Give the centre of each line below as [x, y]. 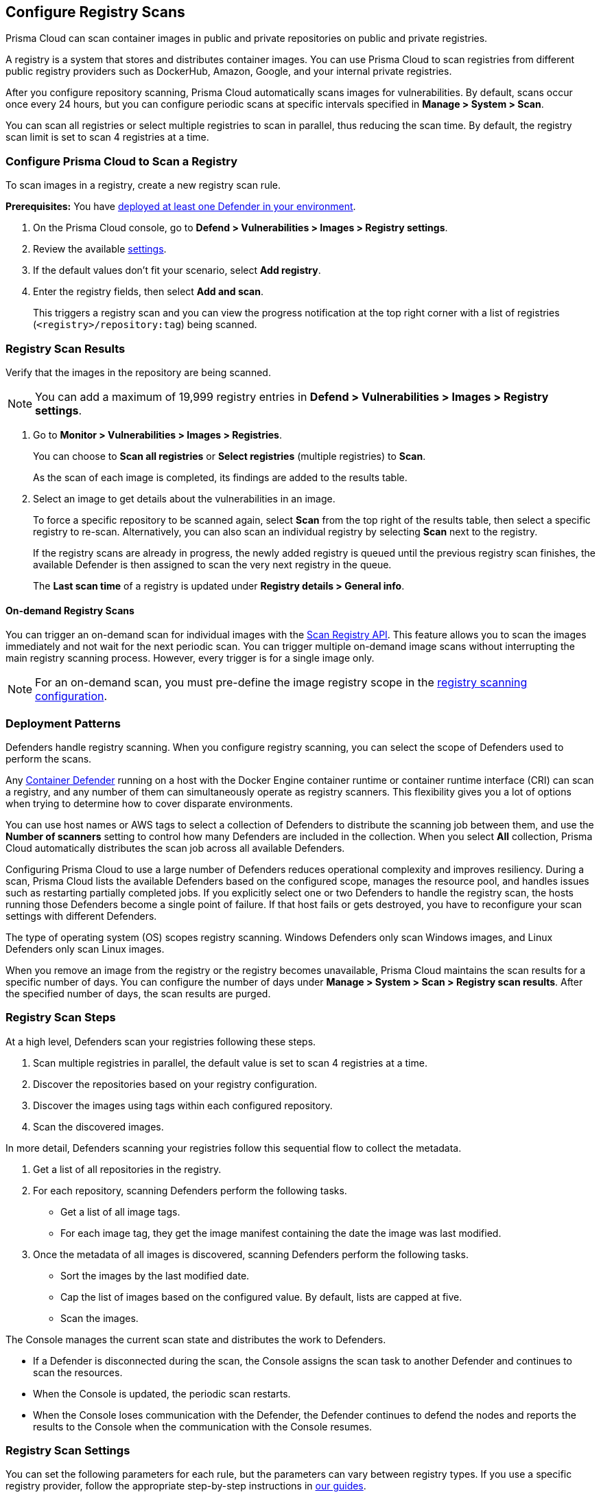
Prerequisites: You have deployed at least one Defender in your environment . [181, 207]
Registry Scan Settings [68, 1451]
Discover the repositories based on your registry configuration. [175, 1084]
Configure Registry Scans [95, 12]
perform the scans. [49, 758]
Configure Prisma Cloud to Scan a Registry [122, 161]
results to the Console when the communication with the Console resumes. [203, 1426]
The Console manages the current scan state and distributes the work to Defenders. [196, 1339]
